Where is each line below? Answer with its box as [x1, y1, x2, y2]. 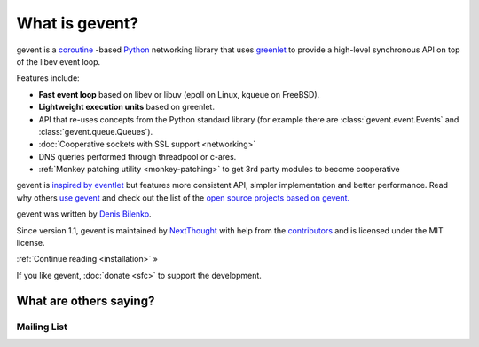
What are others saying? [16, 293, 155, 308]
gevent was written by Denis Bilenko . [16, 209, 152, 219]
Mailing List [16, 320, 68, 333]
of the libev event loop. [16, 56, 101, 67]
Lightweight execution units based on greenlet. [38, 102, 215, 113]
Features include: [16, 73, 80, 83]
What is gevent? [16, 13, 139, 33]
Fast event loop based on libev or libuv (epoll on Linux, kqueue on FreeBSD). [38, 89, 320, 99]
